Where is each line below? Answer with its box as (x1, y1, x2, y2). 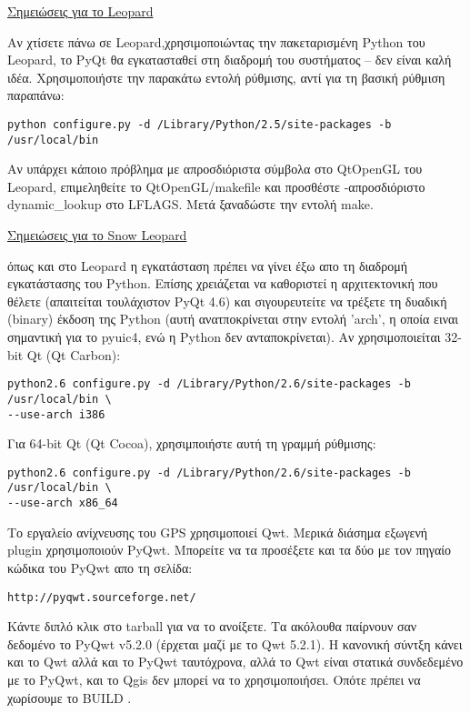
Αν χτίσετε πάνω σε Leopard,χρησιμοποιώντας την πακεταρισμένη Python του (7, 32, 425, 51)
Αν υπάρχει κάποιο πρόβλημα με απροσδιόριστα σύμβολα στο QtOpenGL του (7, 159, 423, 178)
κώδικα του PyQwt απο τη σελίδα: (7, 557, 193, 577)
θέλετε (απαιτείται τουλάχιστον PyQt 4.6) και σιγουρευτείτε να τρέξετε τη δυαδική (7, 291, 447, 310)
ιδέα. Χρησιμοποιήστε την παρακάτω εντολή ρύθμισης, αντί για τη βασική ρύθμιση (7, 67, 445, 86)
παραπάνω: (7, 85, 65, 105)
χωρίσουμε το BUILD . (7, 688, 132, 707)
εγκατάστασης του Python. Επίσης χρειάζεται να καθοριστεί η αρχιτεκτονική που (7, 274, 438, 293)
